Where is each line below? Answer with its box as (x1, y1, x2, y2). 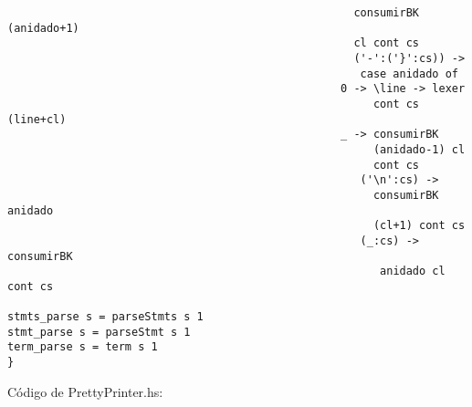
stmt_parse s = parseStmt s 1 (7, 325, 191, 339)
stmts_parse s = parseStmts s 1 (7, 310, 204, 324)
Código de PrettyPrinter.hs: (7, 381, 163, 401)
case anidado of (360, 67, 458, 80)
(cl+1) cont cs (372, 219, 466, 233)
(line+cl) (7, 112, 67, 126)
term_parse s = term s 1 (7, 340, 158, 354)
